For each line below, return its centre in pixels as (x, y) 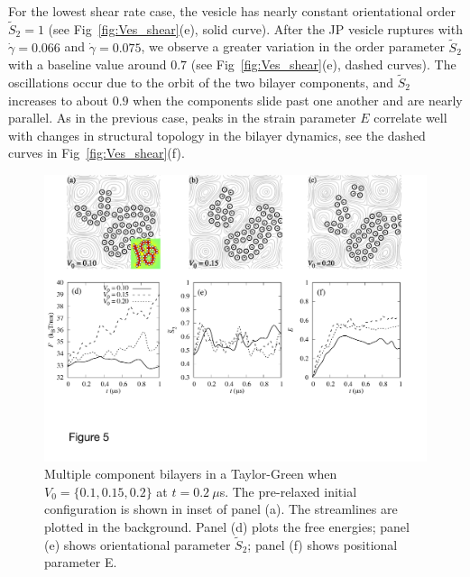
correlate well (410, 118)
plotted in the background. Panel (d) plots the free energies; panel (227, 526)
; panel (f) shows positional (323, 544)
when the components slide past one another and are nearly (298, 100)
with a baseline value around (88, 64)
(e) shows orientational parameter (138, 544)
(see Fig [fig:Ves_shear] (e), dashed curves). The (323, 64)
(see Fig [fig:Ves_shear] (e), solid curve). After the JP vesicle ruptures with (255, 28)
